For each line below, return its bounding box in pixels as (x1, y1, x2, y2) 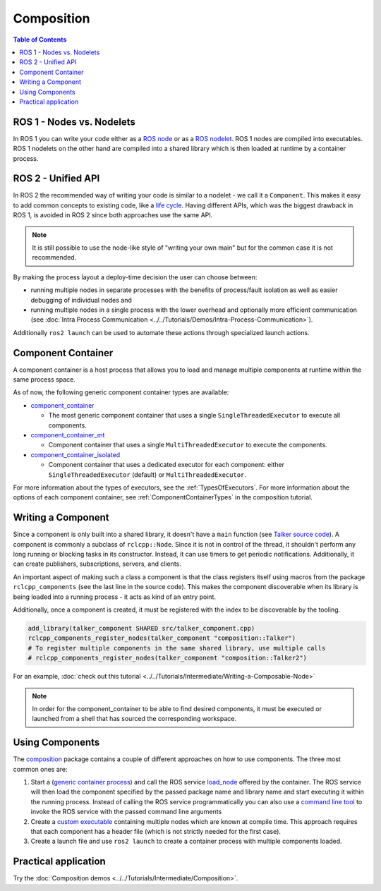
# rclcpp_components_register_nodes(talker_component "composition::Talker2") (28, 654, 307, 662)
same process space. (13, 375, 75, 384)
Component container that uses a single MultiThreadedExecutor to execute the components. (48, 441, 327, 449)
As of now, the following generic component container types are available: (13, 388, 229, 396)
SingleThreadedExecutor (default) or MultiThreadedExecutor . (48, 470, 247, 479)
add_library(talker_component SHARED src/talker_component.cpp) (28, 624, 255, 632)
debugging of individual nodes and (30, 296, 132, 304)
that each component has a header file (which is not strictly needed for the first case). (30, 827, 282, 835)
